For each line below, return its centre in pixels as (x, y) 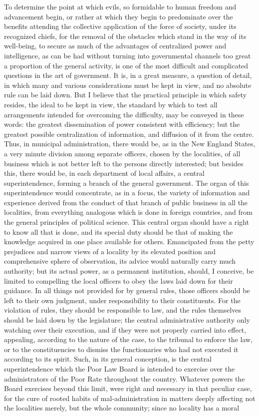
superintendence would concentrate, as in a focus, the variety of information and (127, 193)
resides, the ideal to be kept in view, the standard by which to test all (111, 104)
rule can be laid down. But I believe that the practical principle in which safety (126, 95)
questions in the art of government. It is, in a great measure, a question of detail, (128, 75)
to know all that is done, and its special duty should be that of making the (119, 231)
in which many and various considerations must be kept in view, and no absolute (128, 85)
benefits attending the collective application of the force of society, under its (120, 26)
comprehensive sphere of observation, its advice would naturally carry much (120, 261)
